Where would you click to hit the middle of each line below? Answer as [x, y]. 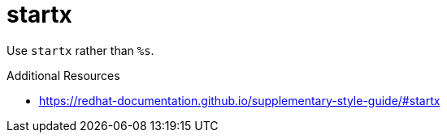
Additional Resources [63, 75]
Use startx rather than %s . [80, 50]
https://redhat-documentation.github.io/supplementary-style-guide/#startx [240, 100]
